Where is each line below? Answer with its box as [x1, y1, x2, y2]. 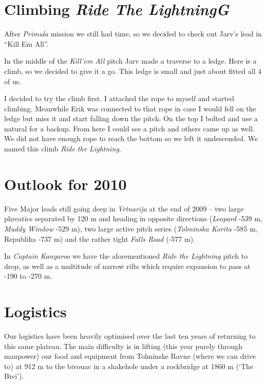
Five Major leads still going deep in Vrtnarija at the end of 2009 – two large [4, 203, 244, 214]
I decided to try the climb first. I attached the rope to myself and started [4, 93, 234, 104]
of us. [4, 75, 22, 86]
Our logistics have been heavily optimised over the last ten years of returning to [4, 331, 256, 341]
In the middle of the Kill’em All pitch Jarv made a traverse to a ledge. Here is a [4, 55, 257, 66]
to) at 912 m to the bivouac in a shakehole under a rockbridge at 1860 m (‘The [4, 360, 254, 371]
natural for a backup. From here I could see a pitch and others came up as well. [4, 123, 255, 133]
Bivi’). [4, 371, 24, 381]
